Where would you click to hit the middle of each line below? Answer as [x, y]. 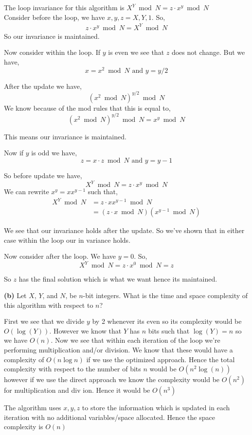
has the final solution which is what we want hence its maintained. [118, 279]
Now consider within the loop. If [52, 52]
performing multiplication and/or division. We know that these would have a [118, 350]
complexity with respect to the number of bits [72, 369]
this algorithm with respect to [49, 305]
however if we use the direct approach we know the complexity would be [112, 379]
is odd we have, [54, 153]
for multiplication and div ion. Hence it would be [77, 390]
